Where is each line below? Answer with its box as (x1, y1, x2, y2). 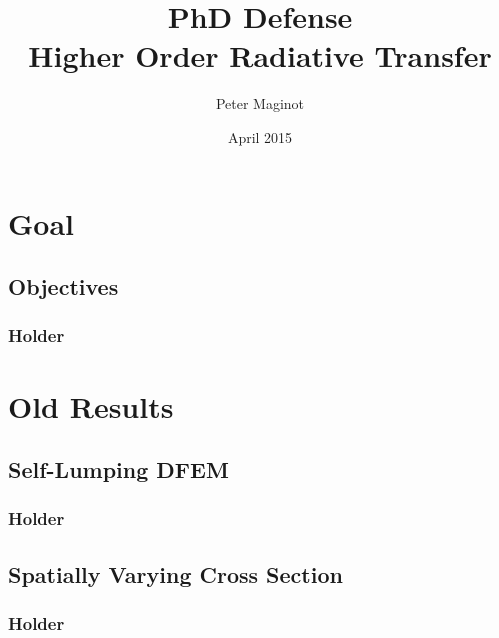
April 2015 (227, 126, 293, 147)
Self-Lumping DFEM (8, 454, 229, 485)
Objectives (8, 271, 119, 302)
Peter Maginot (215, 93, 305, 114)
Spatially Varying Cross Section (8, 558, 343, 589)
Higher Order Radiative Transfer (28, 35, 492, 76)
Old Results (8, 385, 174, 426)
